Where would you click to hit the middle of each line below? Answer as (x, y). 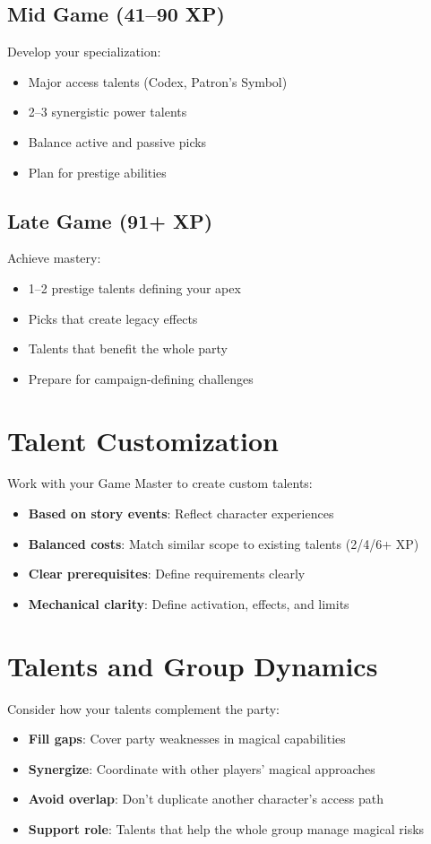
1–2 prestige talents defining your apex (134, 287)
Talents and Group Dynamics (193, 665)
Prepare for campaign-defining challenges (141, 378)
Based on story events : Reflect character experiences (181, 513)
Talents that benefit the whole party (128, 348)
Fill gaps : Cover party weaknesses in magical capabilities (187, 739)
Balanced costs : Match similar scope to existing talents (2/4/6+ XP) (224, 543)
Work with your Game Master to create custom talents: (160, 483)
